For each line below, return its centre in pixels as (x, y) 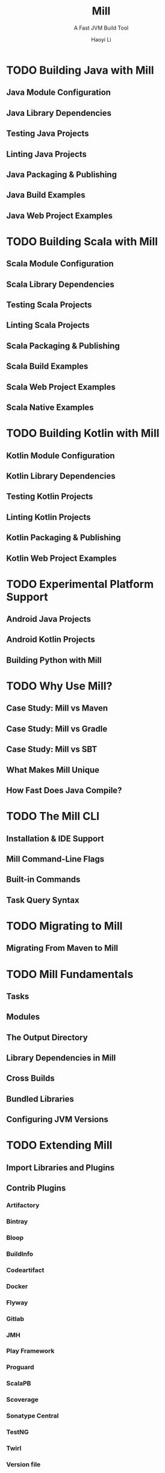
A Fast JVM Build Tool (101, 28)
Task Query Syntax (43, 900)
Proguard (20, 1367)
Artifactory (23, 1206)
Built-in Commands (43, 880)
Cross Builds (31, 1078)
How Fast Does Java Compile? (64, 791)
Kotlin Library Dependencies (61, 476)
